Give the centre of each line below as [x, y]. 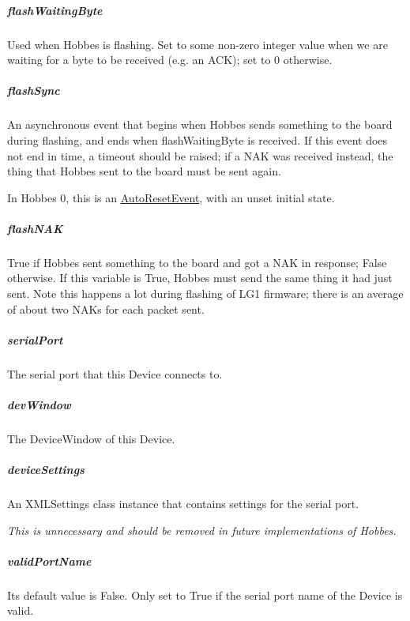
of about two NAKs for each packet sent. [106, 309]
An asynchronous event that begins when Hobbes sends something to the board [200, 124]
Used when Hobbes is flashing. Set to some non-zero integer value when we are [197, 44]
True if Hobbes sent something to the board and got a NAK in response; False [197, 262]
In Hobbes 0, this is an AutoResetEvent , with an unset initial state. [171, 197]
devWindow [39, 404]
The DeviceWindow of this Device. [91, 438]
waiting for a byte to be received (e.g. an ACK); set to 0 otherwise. [170, 60]
